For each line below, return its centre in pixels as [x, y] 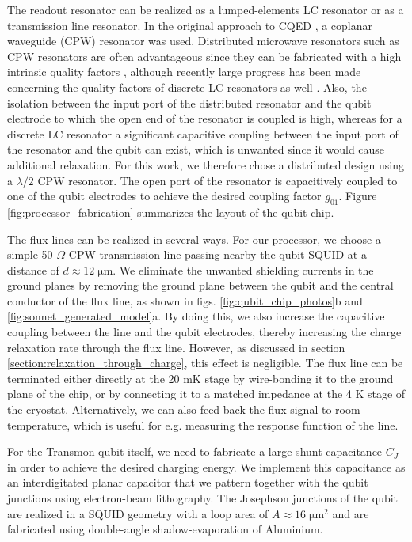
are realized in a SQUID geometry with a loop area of [138, 513]
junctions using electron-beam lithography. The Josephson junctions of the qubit [203, 498]
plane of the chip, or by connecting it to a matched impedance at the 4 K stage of [206, 394]
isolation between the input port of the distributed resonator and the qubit [189, 102]
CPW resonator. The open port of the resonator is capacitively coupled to [217, 180]
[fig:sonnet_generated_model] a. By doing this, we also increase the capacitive [196, 316]
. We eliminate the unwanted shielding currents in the [243, 269]
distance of [33, 269]
